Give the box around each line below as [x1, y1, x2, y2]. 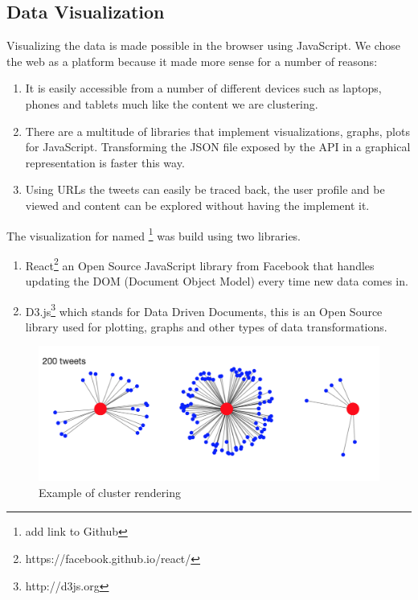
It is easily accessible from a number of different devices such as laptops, [25, 80, 382, 97]
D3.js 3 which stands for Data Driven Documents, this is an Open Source [25, 300, 383, 319]
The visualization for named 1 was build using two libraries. [6, 224, 301, 244]
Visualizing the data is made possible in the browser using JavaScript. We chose [6, 37, 401, 54]
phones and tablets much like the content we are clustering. [25, 95, 318, 112]
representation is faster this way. [25, 154, 185, 171]
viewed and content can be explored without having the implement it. [25, 196, 370, 213]
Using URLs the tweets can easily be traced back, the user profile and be [25, 181, 385, 198]
